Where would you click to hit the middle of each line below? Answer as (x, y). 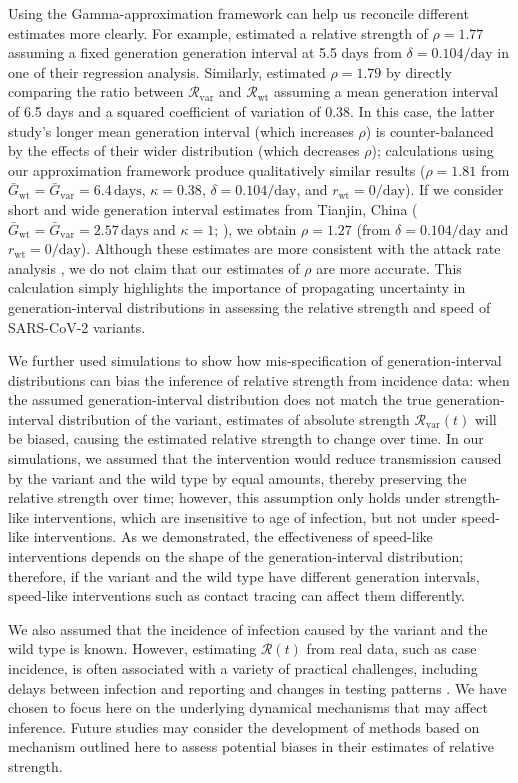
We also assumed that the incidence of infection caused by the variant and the (248, 628)
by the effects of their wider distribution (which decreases (184, 150)
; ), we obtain (255, 228)
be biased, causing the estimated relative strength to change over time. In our (246, 438)
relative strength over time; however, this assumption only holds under (224, 497)
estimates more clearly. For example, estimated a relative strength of (218, 32)
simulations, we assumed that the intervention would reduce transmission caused (255, 458)
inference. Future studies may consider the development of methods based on (244, 726)
